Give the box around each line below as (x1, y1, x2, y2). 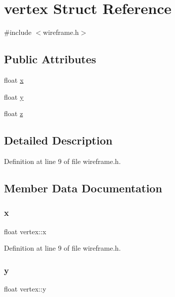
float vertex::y (4, 283, 46, 294)
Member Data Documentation (4, 180, 163, 195)
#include (4, 27, 32, 37)
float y (4, 91, 24, 102)
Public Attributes (4, 51, 96, 67)
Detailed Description (4, 133, 113, 148)
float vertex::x (4, 226, 46, 236)
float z (4, 108, 23, 119)
